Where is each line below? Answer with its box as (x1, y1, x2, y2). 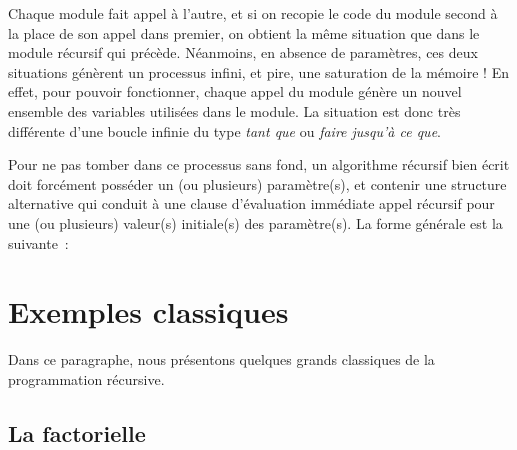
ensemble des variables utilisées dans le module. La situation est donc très (8, 100, 461, 121)
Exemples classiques (8, 291, 289, 332)
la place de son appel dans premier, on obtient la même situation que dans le (8, 22, 480, 43)
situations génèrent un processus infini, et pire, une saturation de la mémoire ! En (8, 61, 509, 82)
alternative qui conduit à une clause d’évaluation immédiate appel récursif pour (8, 193, 495, 214)
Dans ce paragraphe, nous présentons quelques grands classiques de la (8, 349, 435, 370)
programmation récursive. (8, 368, 165, 389)
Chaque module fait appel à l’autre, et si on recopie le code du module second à (8, 3, 498, 23)
